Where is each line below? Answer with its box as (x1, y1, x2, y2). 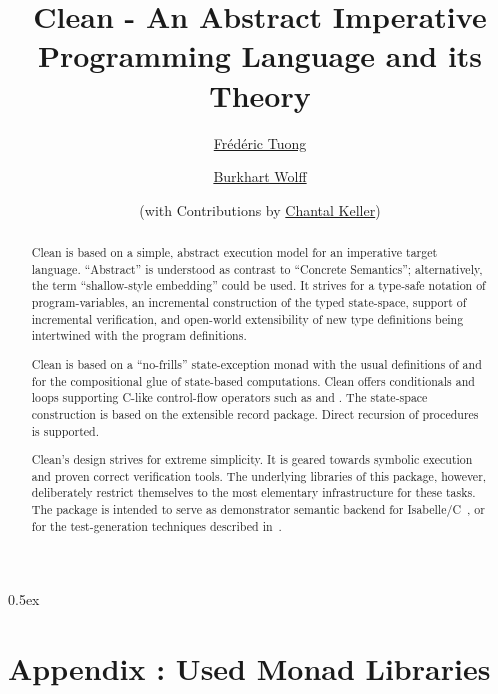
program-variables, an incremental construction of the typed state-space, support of (31, 294, 467, 311)
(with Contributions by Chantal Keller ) (139, 199, 381, 220)
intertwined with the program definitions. (31, 327, 247, 344)
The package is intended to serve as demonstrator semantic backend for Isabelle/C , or (31, 501, 485, 518)
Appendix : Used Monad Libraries (8, 648, 491, 689)
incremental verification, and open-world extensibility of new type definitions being (31, 310, 464, 327)
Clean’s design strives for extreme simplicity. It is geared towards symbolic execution (31, 451, 473, 468)
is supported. (31, 422, 100, 439)
